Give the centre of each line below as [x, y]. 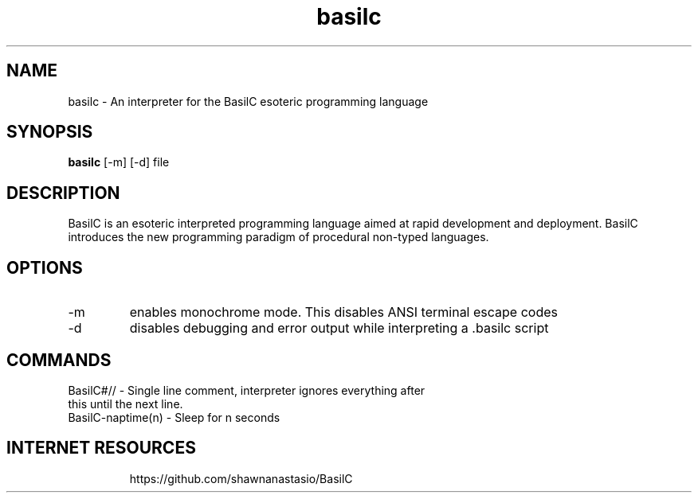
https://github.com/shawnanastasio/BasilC [241, 478]
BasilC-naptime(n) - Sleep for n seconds [174, 417]
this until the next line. [125, 403]
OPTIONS [45, 267]
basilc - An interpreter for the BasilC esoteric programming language [248, 101]
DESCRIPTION [63, 193]
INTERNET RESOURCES [101, 448]
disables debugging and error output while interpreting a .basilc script [339, 328]
